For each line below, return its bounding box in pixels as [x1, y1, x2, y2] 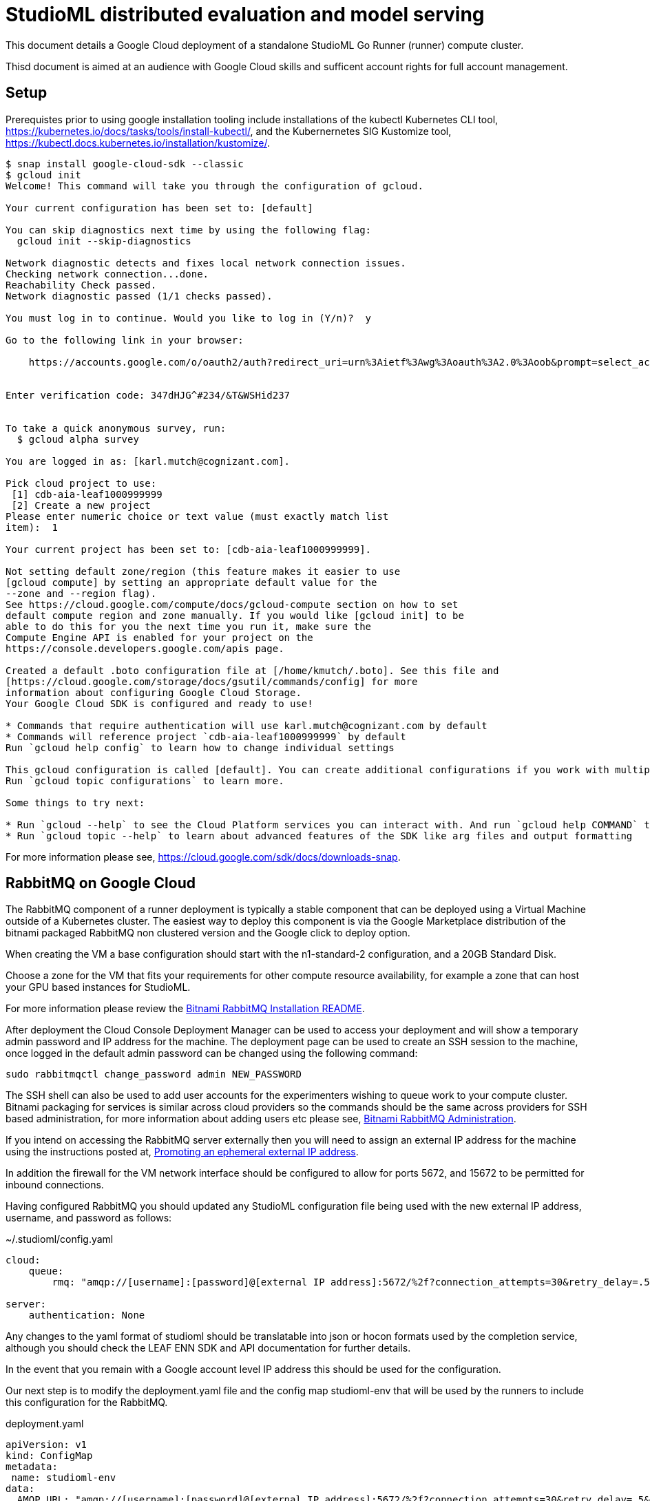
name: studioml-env [11, 1472, 116, 1484]
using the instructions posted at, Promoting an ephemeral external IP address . [6, 1146, 359, 1158]
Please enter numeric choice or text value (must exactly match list [6, 510, 389, 522]
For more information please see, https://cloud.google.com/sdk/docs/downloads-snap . [6, 850, 401, 863]
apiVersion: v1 [6, 1439, 87, 1451]
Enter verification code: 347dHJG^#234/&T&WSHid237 [6, 389, 291, 401]
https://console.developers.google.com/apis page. [6, 642, 284, 654]
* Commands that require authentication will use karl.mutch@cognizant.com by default [6, 720, 488, 731]
